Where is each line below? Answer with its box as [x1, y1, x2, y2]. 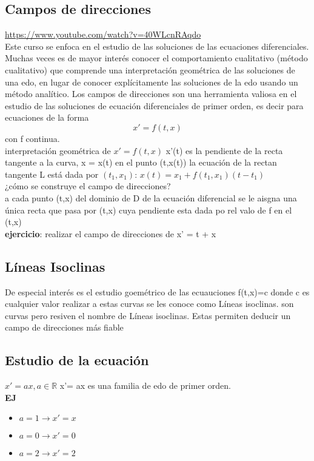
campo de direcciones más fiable [5, 321, 124, 334]
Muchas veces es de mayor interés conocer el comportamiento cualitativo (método [5, 52, 308, 64]
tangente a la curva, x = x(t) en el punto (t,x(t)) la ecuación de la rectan [5, 156, 277, 169]
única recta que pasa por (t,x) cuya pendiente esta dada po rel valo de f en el [5, 203, 292, 216]
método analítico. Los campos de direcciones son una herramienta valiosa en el [5, 87, 297, 100]
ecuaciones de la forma [5, 111, 89, 124]
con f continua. [5, 132, 60, 144]
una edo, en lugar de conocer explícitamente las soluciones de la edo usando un [5, 75, 298, 88]
